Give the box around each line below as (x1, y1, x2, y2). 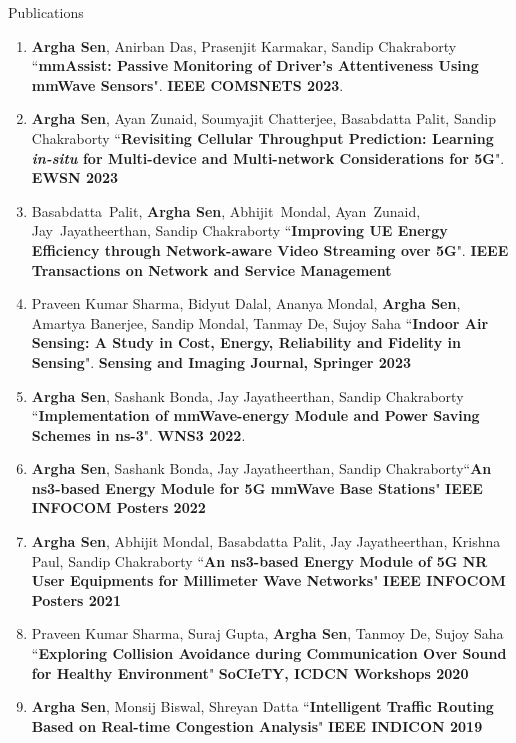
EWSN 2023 (31, 167, 119, 188)
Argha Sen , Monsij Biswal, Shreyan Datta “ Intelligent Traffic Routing (31, 696, 494, 717)
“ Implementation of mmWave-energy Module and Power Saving (31, 405, 480, 426)
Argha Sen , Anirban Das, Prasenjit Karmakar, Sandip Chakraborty (31, 35, 457, 56)
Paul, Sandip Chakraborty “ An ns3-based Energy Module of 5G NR (31, 550, 488, 571)
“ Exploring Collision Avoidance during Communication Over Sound (31, 643, 507, 664)
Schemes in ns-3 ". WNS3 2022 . (31, 424, 246, 445)
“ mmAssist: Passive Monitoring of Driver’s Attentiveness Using (31, 55, 479, 76)
